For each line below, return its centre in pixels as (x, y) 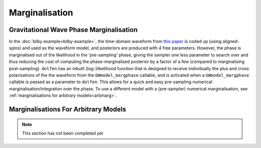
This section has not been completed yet (63, 133)
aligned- (231, 42)
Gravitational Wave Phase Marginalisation (73, 30)
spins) (15, 48)
